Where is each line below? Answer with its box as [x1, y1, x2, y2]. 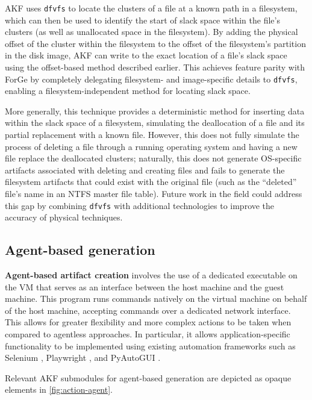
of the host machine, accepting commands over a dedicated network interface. [5, 304, 291, 316]
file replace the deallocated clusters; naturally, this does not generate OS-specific [5, 152, 302, 164]
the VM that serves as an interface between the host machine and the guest [5, 280, 284, 293]
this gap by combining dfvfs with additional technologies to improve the [5, 199, 275, 211]
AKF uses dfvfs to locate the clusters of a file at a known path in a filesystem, [5, 2, 298, 14]
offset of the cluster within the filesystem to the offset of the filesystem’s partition [5, 37, 306, 49]
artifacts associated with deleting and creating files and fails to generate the [5, 163, 285, 176]
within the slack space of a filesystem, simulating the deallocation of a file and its [5, 116, 305, 129]
